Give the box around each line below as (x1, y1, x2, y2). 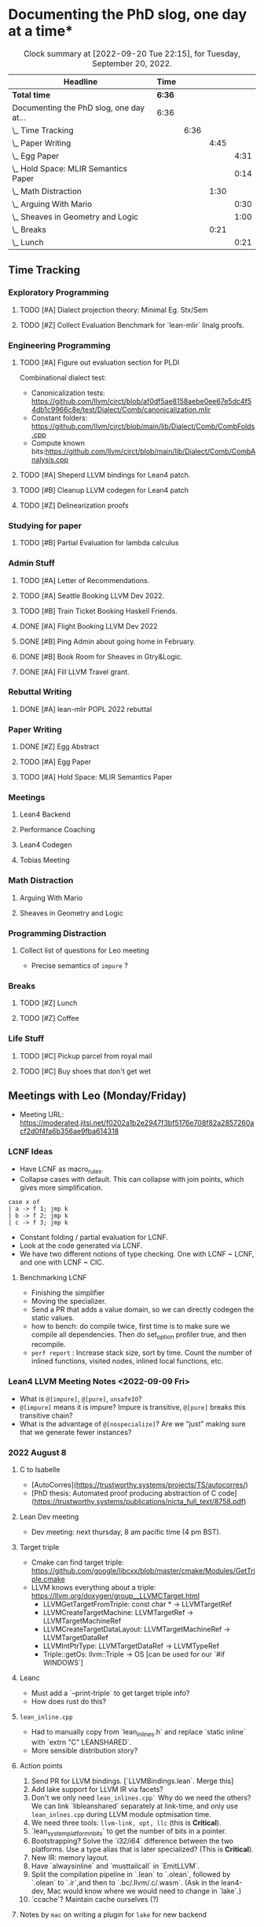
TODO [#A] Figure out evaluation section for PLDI (19, 358, 180, 367)
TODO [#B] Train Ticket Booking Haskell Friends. (19, 606, 178, 615)
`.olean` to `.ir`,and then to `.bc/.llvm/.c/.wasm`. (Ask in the (31, 1878, 220, 1888)
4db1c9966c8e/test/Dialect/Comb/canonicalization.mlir (31, 405, 211, 414)
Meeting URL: (19, 1110, 64, 1119)
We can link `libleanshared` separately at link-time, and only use (31, 1801, 238, 1811)
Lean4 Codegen (19, 840, 72, 850)
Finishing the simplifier (31, 1287, 105, 1298)
